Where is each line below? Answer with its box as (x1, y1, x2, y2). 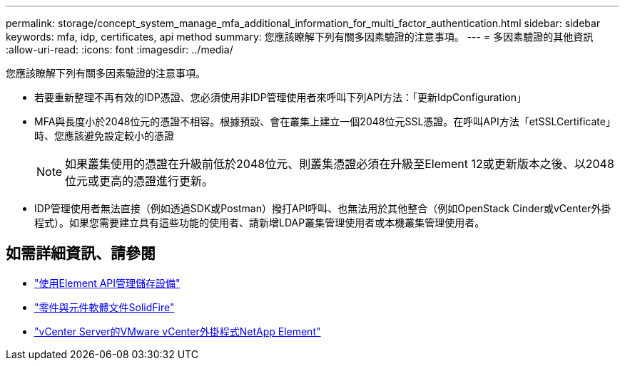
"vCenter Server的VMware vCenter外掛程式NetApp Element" (34, 325, 321, 338)
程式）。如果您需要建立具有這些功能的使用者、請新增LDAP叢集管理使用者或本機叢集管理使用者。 (34, 216, 485, 229)
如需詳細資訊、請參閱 (6, 244, 156, 263)
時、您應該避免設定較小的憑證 (34, 130, 174, 142)
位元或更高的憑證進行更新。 (65, 174, 214, 188)
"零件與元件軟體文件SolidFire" (34, 300, 175, 313)
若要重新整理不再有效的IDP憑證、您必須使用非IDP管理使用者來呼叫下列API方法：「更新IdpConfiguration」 (34, 91, 527, 103)
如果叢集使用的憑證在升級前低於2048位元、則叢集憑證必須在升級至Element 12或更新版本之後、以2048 (65, 157, 614, 171)
